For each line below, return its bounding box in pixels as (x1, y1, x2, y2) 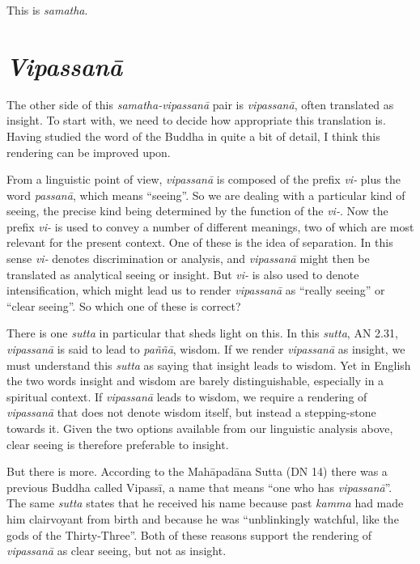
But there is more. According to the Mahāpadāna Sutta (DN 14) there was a (6, 463, 388, 480)
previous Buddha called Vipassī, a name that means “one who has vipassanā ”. (6, 478, 392, 495)
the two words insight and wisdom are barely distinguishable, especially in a (6, 372, 384, 389)
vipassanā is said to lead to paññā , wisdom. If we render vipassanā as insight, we (6, 341, 405, 358)
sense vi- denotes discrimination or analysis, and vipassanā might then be (6, 250, 370, 267)
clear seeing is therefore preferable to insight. (6, 435, 229, 452)
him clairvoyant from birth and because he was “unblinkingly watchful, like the (6, 510, 399, 527)
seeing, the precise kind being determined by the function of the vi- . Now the (6, 202, 388, 219)
